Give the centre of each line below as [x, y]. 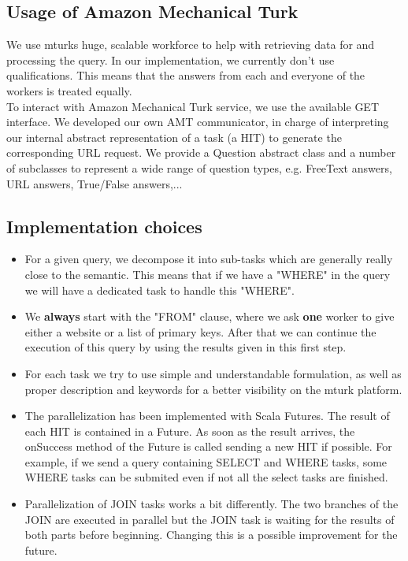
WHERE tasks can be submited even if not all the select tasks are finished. [206, 477]
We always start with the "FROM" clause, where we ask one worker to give [210, 316]
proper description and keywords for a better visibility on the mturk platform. [213, 389]
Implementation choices [104, 226]
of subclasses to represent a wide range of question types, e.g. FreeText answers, [199, 167]
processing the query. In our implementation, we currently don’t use [171, 59]
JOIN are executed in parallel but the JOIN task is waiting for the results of [210, 519]
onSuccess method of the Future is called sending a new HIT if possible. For [208, 446]
